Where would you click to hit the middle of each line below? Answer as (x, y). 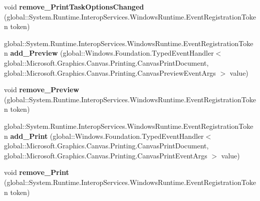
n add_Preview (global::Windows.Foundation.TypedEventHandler (109, 53)
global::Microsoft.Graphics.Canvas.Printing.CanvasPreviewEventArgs (110, 72)
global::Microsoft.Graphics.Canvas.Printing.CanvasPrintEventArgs (106, 155)
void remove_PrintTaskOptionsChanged (74, 7)
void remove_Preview (42, 89)
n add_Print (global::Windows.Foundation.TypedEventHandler (104, 136)
